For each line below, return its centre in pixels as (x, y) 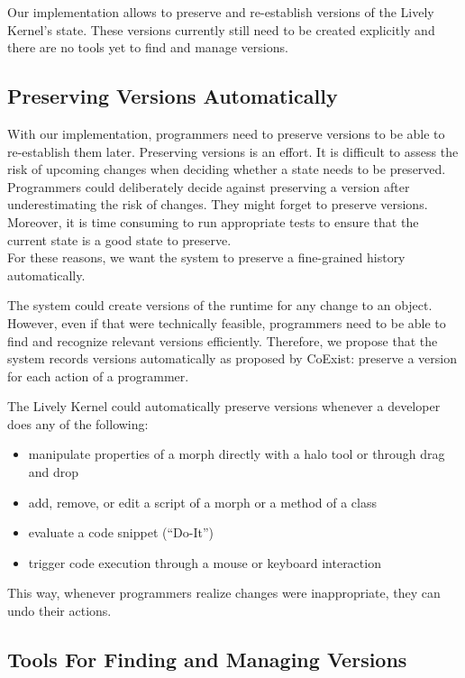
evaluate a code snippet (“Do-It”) (121, 532)
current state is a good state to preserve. (119, 239)
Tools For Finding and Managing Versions (207, 660)
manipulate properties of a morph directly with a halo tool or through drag (237, 454)
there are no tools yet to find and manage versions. (148, 47)
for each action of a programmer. (98, 376)
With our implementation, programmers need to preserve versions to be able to (226, 133)
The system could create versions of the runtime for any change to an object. (220, 305)
